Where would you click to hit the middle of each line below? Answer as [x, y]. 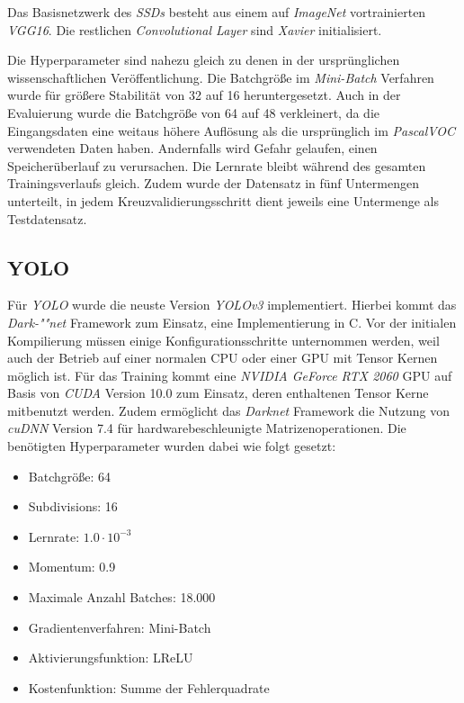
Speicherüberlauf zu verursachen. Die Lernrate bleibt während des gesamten [217, 165]
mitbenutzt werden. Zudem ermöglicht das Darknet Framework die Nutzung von [229, 410]
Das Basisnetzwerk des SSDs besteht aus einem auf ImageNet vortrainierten [217, 12]
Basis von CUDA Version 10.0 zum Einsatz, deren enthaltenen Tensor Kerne [218, 393]
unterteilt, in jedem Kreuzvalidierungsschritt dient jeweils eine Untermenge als [223, 200]
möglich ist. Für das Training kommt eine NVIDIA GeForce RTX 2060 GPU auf [230, 375]
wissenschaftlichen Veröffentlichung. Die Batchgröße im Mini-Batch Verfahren [221, 77]
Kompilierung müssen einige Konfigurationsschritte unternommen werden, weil [223, 340]
